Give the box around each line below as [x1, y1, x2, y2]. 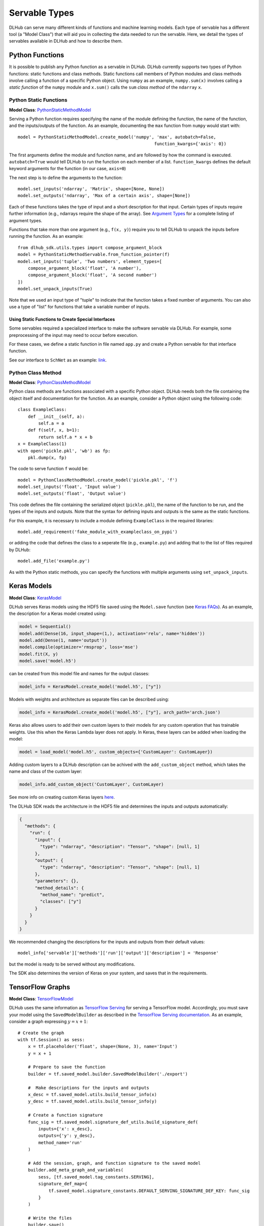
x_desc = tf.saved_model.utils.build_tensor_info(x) [27, 1092, 157, 1098]
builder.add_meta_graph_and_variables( [27, 1167, 124, 1173]
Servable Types [9, 7, 74, 18]
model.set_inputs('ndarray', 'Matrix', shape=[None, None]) [18, 186, 165, 192]
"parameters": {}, [35, 878, 79, 884]
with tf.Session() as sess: [18, 1037, 85, 1042]
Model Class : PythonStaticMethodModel [9, 107, 91, 113]
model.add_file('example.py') [18, 558, 90, 564]
